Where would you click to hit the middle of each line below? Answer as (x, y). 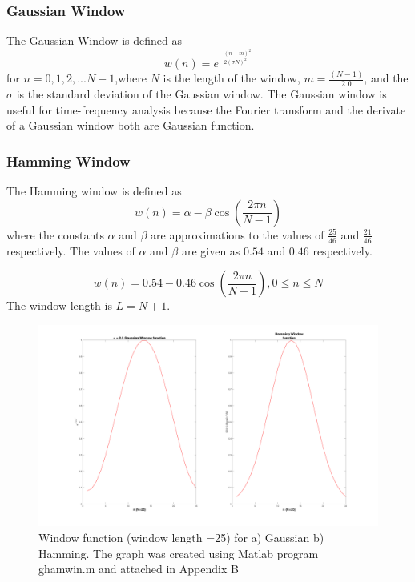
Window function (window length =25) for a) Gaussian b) (181, 538)
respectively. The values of (71, 250)
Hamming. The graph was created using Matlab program (179, 553)
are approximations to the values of (238, 234)
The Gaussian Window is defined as (94, 40)
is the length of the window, (232, 78)
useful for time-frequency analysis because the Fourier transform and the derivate (206, 109)
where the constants (55, 234)
